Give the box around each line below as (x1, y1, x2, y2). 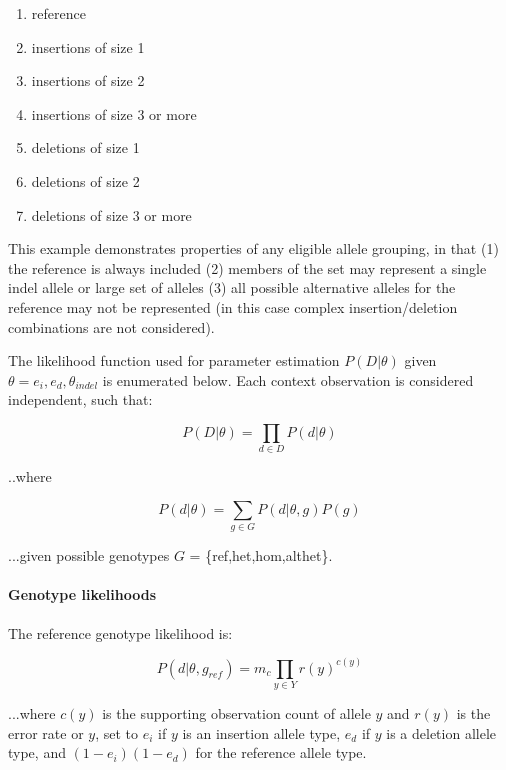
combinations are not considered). (8, 316, 215, 337)
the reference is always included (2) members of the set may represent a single (8, 257, 487, 278)
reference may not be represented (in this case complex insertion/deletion (8, 296, 458, 317)
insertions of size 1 (31, 36, 145, 57)
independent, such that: (8, 389, 153, 410)
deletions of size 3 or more (31, 204, 192, 225)
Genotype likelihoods (8, 584, 157, 605)
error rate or (8, 722, 84, 743)
